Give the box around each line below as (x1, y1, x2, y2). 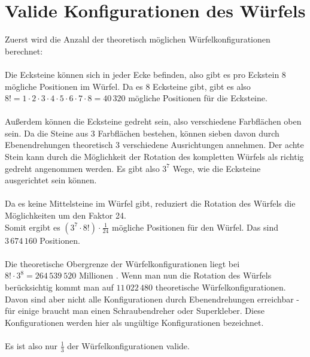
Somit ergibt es (5, 220, 60, 233)
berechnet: (5, 44, 43, 57)
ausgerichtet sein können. (5, 174, 97, 186)
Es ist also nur (5, 339, 57, 352)
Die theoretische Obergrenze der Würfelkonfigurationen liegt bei (5, 257, 240, 270)
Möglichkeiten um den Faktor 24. (5, 209, 126, 222)
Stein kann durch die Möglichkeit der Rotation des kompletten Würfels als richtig (5, 150, 304, 163)
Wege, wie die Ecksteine (172, 162, 261, 174)
